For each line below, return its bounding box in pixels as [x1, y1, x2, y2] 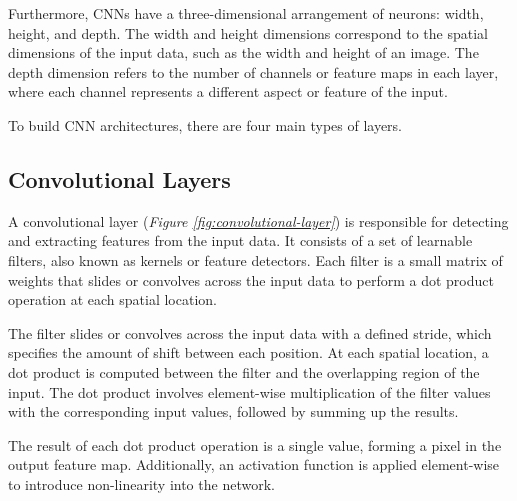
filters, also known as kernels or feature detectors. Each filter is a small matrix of [8, 249, 503, 270]
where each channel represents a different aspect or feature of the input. [8, 81, 448, 102]
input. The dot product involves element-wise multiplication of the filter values [8, 381, 491, 402]
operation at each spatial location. [8, 289, 217, 310]
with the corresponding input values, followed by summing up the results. [8, 401, 459, 422]
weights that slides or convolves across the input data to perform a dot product [8, 269, 494, 290]
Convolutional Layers [8, 163, 231, 194]
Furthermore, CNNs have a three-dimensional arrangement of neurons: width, [8, 3, 484, 23]
